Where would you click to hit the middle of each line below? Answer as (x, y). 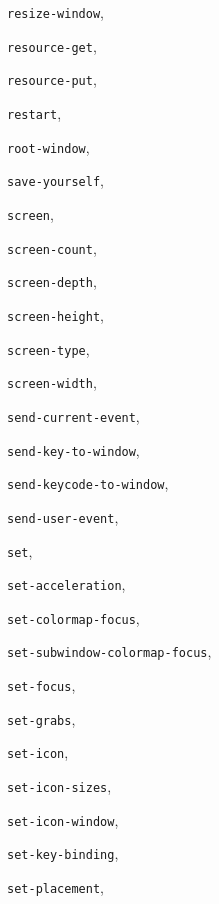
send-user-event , (63, 516)
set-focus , (41, 685)
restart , (34, 112)
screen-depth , (52, 281)
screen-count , (52, 247)
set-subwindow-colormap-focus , (109, 651)
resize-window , (55, 12)
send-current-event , (73, 415)
